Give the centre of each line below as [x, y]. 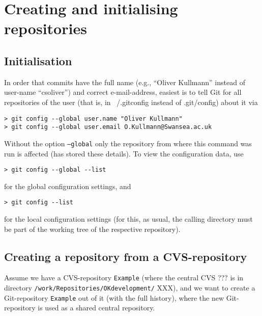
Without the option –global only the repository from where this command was [128, 143]
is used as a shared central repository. [96, 308]
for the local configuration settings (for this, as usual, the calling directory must [128, 219]
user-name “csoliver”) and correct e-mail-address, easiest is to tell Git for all [123, 92]
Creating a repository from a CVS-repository [126, 256]
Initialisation [38, 60]
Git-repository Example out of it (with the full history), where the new [114, 297]
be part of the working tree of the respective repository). [92, 229]
